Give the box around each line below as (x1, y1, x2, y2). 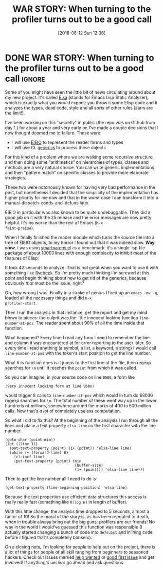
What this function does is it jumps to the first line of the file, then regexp (5, 359, 151, 365)
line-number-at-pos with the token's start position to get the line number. (5, 350, 151, 356)
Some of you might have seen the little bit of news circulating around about (5, 89, 156, 95)
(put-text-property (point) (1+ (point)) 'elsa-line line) (9, 446, 132, 451)
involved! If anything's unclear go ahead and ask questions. (5, 559, 125, 565)
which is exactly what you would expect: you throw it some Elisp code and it (5, 99, 158, 106)
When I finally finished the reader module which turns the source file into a (5, 234, 155, 240)
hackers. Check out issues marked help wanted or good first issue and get (5, 554, 155, 560)
